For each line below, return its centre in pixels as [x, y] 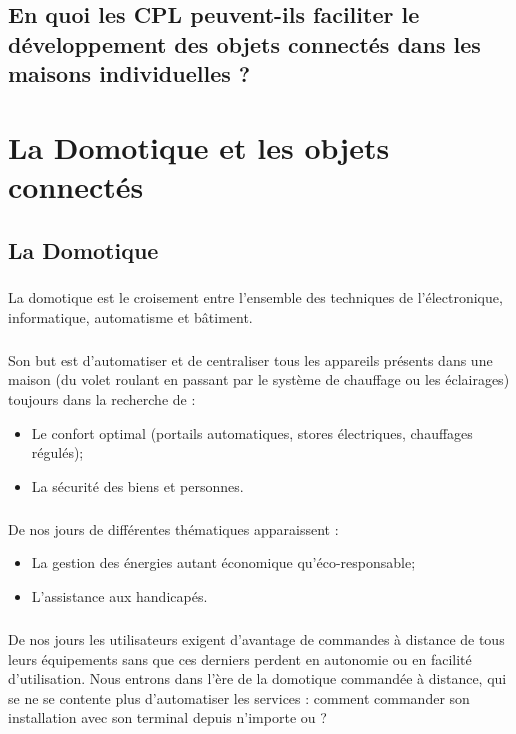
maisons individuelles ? [129, 73]
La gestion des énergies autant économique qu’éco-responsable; [223, 562]
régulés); [57, 452]
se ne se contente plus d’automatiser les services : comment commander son [239, 697]
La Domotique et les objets [199, 146]
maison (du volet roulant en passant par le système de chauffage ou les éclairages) [259, 379]
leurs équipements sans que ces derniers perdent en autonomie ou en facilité [240, 658]
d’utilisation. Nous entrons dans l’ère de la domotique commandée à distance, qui [257, 678]
